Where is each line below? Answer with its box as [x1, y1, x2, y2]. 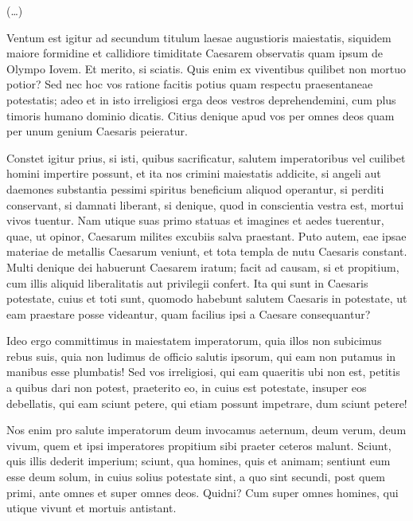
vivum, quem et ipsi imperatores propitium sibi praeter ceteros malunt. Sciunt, [6, 437, 392, 453]
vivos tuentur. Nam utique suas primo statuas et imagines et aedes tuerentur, [6, 212, 384, 229]
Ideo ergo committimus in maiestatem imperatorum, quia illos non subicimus [6, 332, 382, 349]
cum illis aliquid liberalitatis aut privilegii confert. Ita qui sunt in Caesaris [6, 274, 368, 291]
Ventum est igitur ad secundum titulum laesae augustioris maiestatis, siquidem [6, 29, 392, 45]
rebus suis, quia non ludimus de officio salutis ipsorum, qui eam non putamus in [6, 347, 396, 364]
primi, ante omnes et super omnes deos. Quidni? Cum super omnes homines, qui [6, 484, 399, 500]
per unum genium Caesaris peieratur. [6, 123, 188, 139]
